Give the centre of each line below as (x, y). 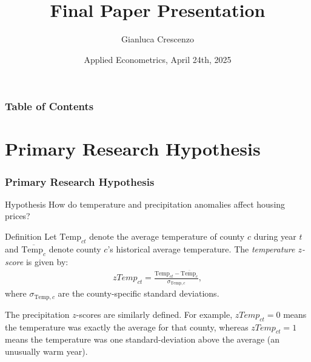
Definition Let (31, 236)
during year (275, 236)
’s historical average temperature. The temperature (201, 248)
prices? (18, 216)
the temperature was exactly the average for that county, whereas (127, 327)
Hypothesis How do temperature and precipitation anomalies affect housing (145, 204)
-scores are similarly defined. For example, (154, 314)
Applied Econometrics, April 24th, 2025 (158, 59)
